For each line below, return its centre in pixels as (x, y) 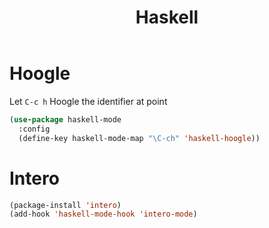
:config (34, 129)
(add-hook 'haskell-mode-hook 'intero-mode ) (103, 214)
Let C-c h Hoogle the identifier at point (88, 101)
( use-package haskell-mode (65, 119)
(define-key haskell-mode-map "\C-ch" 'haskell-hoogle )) (139, 138)
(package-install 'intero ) (65, 205)
